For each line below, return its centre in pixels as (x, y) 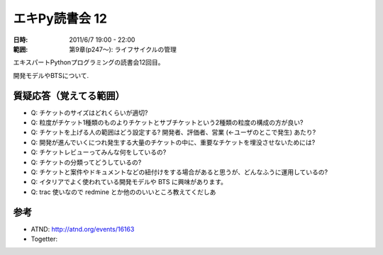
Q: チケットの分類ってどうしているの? (86, 162)
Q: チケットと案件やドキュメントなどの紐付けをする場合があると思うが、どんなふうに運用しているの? (179, 172)
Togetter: (44, 239)
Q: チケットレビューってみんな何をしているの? (99, 152)
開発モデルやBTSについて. (51, 75)
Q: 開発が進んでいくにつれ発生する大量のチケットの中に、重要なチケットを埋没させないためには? (173, 142)
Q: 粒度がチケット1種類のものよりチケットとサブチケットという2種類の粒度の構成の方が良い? (167, 123)
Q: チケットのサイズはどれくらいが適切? (89, 113)
